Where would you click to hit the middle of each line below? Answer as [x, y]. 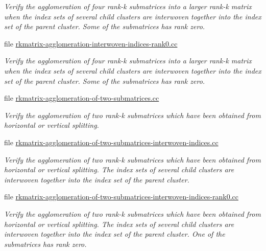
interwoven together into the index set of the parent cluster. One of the [115, 234]
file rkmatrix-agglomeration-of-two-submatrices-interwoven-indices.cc [111, 142]
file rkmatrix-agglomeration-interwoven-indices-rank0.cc [91, 43]
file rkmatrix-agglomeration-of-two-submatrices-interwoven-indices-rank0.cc [121, 197]
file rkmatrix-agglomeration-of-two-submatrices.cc [82, 98]
